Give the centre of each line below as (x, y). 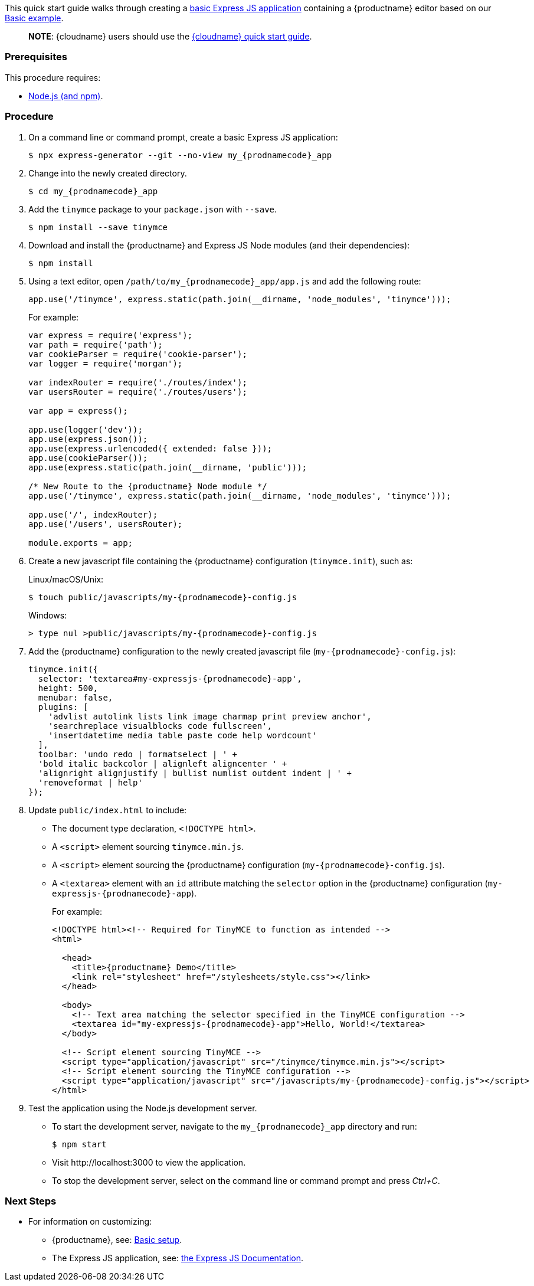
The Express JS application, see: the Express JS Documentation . (178, 1258)
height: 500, (68, 688)
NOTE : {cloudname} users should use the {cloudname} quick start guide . (170, 36)
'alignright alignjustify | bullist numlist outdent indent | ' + (195, 773)
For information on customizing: (90, 1222)
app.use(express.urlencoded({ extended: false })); (150, 448)
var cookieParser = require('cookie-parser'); (138, 354)
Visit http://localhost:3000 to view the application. (149, 1162)
